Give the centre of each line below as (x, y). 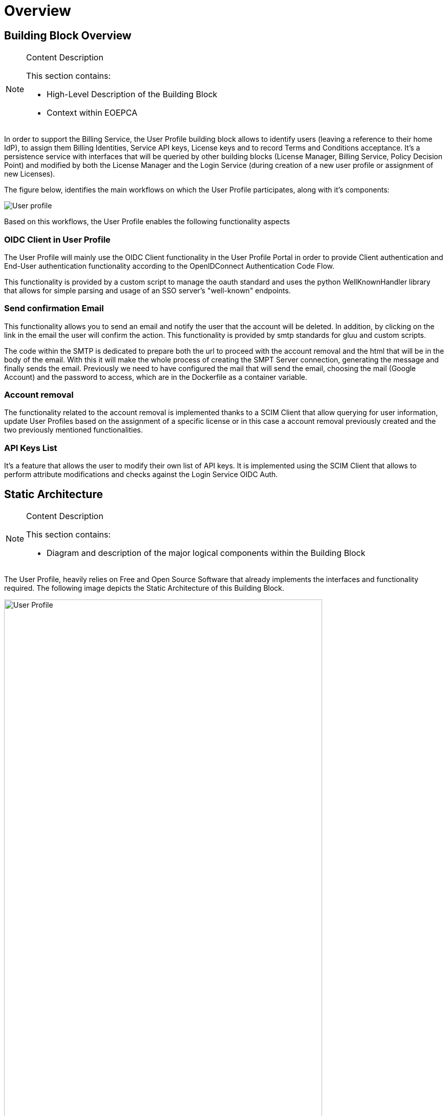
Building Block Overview (68, 35)
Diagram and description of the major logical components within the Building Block (206, 553)
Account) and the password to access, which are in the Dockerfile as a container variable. (156, 377)
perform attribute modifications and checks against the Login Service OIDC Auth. (141, 475)
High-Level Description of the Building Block (132, 94)
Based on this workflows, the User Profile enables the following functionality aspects (147, 222)
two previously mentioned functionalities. (73, 430)
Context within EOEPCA (92, 113)
